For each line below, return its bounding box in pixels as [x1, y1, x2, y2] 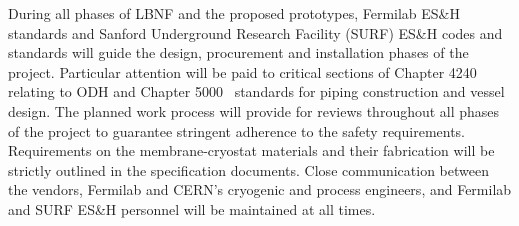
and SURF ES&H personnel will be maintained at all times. [8, 198, 376, 219]
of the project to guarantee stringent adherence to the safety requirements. [8, 120, 466, 141]
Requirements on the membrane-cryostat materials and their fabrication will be [8, 140, 495, 161]
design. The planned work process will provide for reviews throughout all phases [8, 100, 500, 121]
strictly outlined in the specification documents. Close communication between [8, 159, 489, 180]
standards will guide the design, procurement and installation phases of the [8, 42, 469, 63]
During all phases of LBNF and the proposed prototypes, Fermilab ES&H [8, 3, 461, 23]
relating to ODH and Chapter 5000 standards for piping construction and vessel [8, 81, 505, 102]
